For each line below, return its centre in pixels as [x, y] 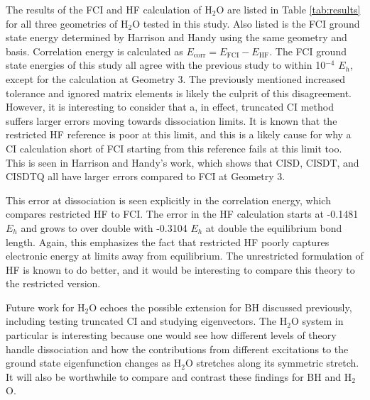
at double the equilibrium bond [274, 227]
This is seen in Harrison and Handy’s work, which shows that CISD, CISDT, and [183, 162]
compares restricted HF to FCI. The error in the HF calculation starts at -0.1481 [182, 214]
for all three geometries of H [67, 23]
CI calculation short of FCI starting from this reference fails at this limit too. [174, 148]
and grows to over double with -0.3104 [104, 227]
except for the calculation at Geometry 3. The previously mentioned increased [175, 78]
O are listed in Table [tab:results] [288, 9]
